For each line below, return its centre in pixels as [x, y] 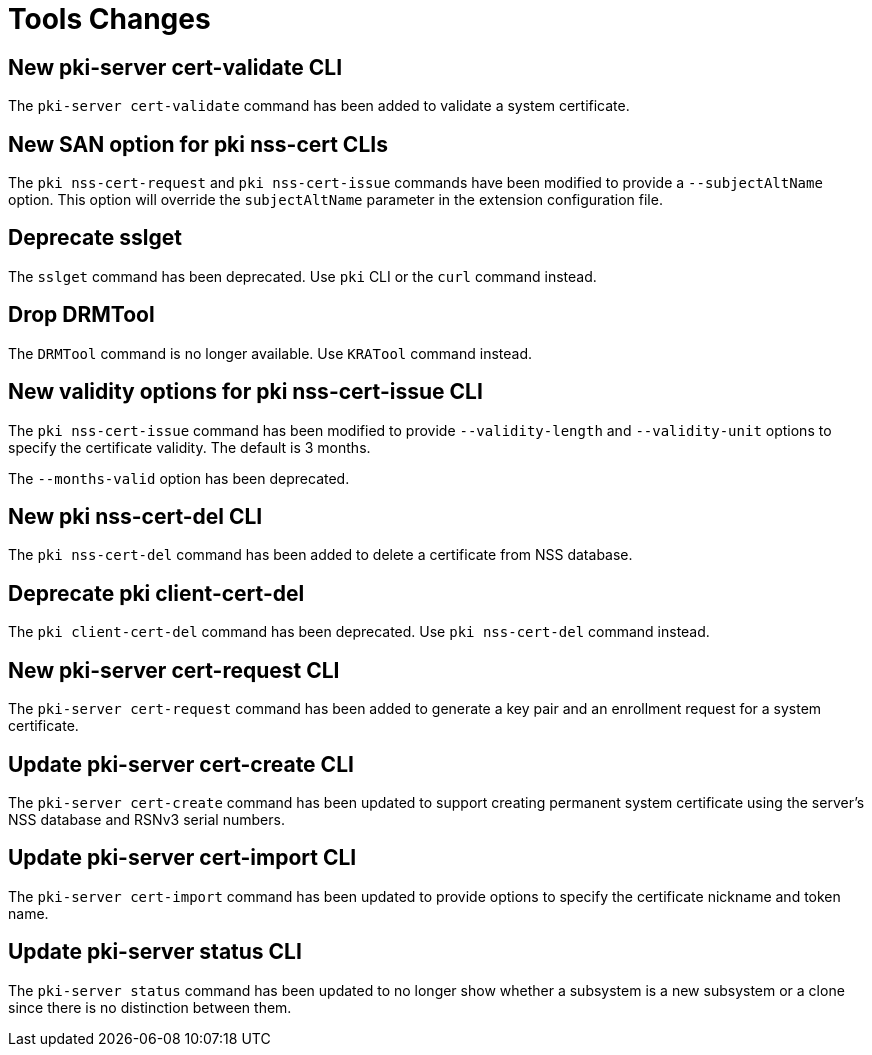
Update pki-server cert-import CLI [182, 858]
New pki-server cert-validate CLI [175, 67]
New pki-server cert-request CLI [174, 670]
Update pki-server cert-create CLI [181, 764]
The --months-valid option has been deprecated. [179, 478]
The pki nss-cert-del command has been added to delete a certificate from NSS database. [320, 555]
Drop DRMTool [81, 315]
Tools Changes [109, 19]
